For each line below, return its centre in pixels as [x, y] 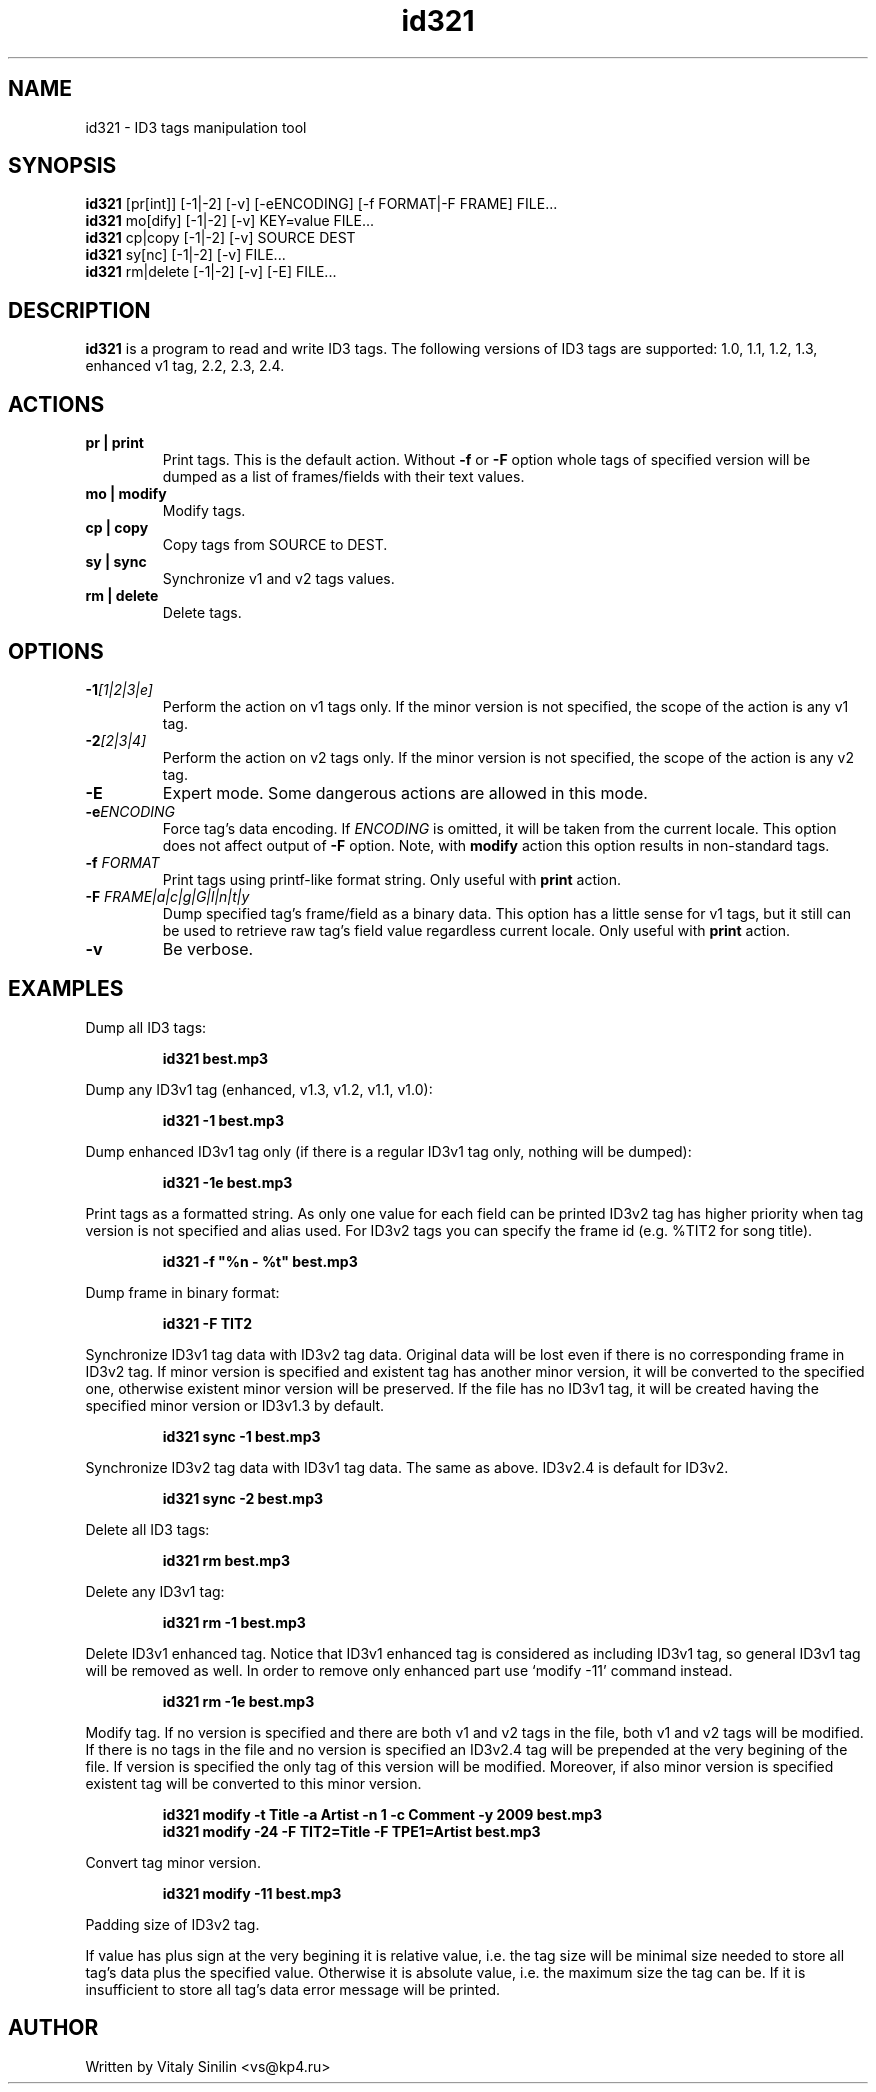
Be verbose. [208, 948]
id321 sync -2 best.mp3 [242, 1498]
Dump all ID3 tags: [146, 1027]
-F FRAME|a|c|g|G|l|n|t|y [167, 896]
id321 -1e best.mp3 [227, 1182]
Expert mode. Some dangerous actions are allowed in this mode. [405, 792]
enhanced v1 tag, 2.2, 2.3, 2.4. [185, 366]
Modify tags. [204, 511]
